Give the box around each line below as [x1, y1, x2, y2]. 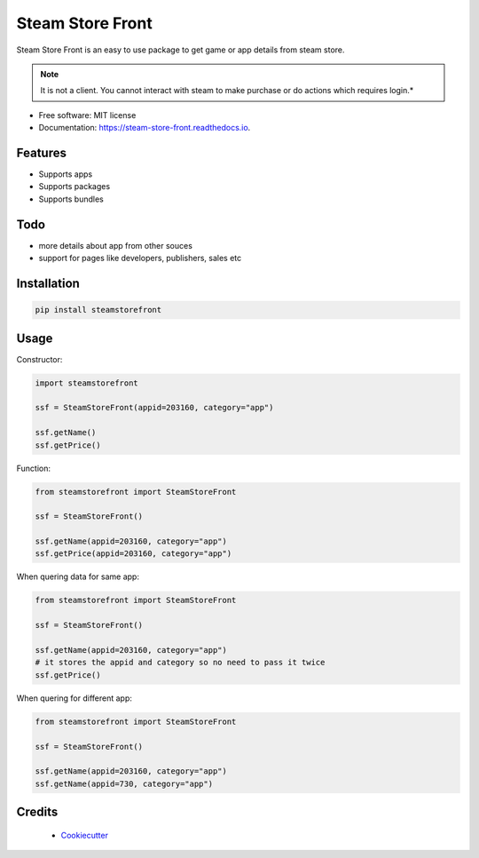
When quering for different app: [16, 693, 132, 703]
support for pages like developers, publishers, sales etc [38, 253, 242, 264]
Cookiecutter [60, 830, 108, 840]
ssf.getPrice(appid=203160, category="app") [35, 549, 232, 559]
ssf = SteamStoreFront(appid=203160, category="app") [35, 402, 274, 413]
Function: [16, 463, 51, 473]
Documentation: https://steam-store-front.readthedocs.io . [38, 123, 251, 133]
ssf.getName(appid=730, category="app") [35, 778, 213, 789]
